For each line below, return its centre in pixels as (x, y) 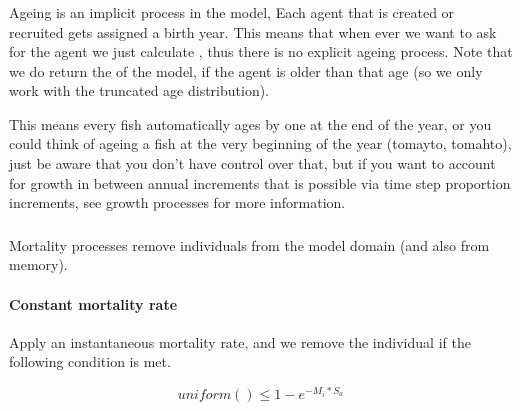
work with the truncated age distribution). (139, 90)
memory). (38, 264)
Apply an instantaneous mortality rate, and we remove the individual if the (240, 341)
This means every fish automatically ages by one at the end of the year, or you (250, 123)
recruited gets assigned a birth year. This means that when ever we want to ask (253, 31)
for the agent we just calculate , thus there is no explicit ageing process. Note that (261, 51)
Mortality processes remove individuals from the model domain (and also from (249, 244)
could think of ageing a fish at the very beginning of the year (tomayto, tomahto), (260, 143)
